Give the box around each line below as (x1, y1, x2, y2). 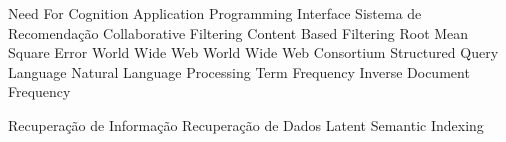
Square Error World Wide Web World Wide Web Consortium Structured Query (8, 42, 499, 63)
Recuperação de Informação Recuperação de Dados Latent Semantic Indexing (8, 114, 484, 135)
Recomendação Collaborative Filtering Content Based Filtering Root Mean (8, 22, 469, 43)
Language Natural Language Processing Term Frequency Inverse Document (8, 61, 470, 82)
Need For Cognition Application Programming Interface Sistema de (8, 3, 422, 23)
